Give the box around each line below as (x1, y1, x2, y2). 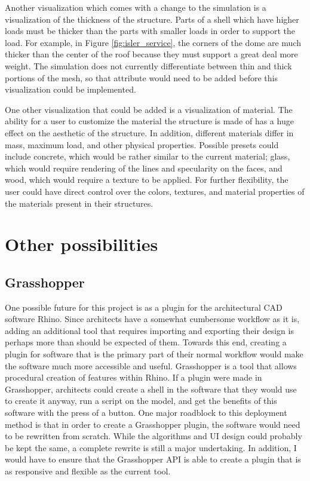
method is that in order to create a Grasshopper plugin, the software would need (5, 418, 300, 430)
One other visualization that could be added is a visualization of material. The (5, 103, 293, 115)
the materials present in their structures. (5, 197, 154, 209)
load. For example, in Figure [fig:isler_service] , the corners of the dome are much (5, 36, 301, 48)
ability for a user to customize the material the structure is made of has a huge (5, 115, 294, 127)
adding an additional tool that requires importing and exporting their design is (5, 324, 294, 336)
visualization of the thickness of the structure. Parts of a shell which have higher (5, 13, 299, 25)
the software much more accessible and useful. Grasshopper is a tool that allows (5, 359, 297, 372)
